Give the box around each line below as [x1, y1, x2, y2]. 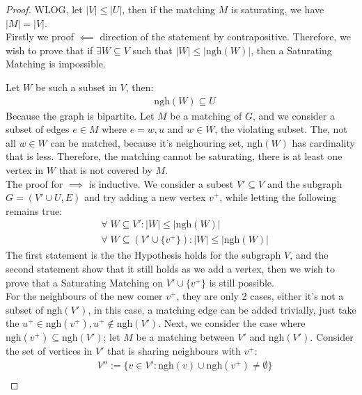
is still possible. [209, 275, 274, 289]
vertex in [6, 162, 44, 177]
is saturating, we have [231, 2, 324, 16]
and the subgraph [267, 176, 343, 191]
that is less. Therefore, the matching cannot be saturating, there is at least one [6, 149, 343, 163]
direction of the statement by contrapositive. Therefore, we [100, 29, 351, 44]
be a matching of [170, 108, 242, 122]
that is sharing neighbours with [107, 344, 241, 358]
